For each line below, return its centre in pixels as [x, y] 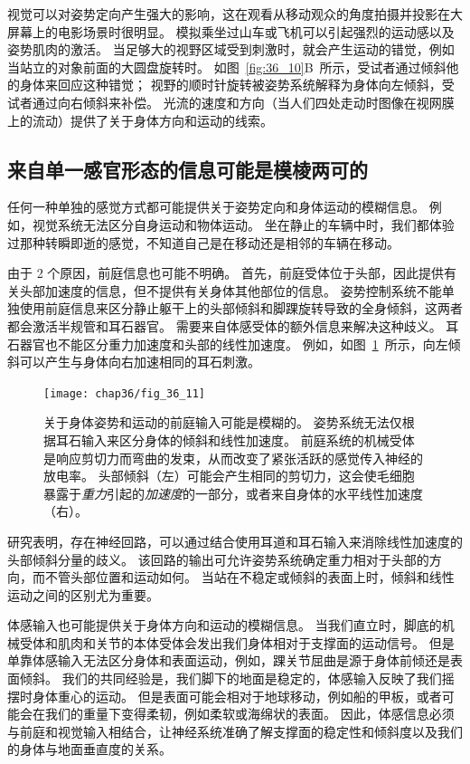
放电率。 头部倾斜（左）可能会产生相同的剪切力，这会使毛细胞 [229, 476]
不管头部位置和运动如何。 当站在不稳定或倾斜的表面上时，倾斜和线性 [249, 577]
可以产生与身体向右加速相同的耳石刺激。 [140, 362]
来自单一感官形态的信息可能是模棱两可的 [188, 169]
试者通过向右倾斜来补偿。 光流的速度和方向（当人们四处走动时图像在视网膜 [231, 102]
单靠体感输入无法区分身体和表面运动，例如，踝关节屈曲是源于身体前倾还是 [229, 660]
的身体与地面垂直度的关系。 [89, 749]
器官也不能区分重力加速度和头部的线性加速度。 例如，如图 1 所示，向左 [234, 344]
